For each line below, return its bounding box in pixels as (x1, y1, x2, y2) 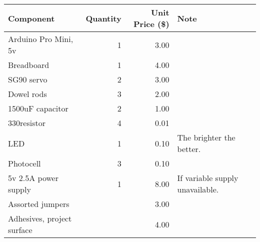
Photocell (8, 157, 41, 169)
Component (8, 12, 55, 24)
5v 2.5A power (8, 172, 58, 183)
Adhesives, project (8, 212, 72, 224)
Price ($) (133, 18, 169, 29)
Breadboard (8, 59, 49, 70)
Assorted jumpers (8, 198, 69, 209)
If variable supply (177, 172, 238, 183)
